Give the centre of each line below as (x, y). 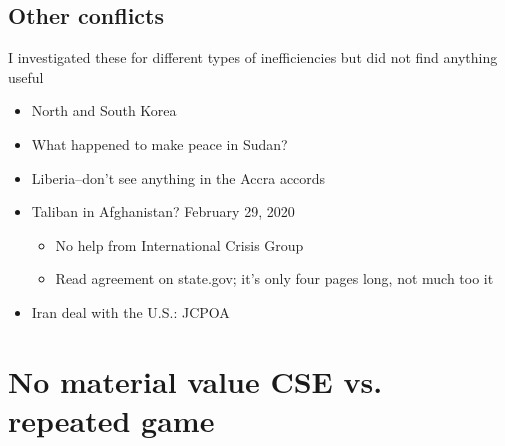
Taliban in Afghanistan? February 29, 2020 (163, 211)
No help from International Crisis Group (179, 244)
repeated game (111, 419)
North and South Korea (104, 110)
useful (26, 76)
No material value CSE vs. (195, 380)
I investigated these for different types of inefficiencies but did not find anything (253, 57)
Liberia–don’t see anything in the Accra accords (178, 177)
